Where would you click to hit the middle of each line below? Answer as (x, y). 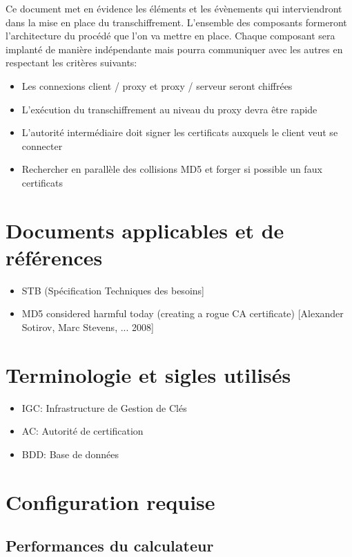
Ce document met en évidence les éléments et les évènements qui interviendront (174, 8)
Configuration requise (110, 501)
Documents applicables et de (145, 230)
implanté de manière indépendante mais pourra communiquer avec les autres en (174, 49)
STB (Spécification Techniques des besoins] (113, 290)
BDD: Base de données (70, 454)
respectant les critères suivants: (71, 63)
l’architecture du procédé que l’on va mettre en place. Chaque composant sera (170, 36)
